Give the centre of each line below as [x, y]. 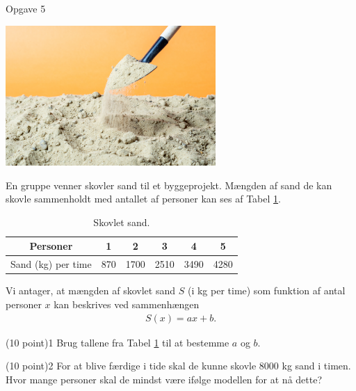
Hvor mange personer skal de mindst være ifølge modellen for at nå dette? [164, 379]
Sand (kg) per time [51, 264]
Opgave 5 [26, 8]
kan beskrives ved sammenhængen [127, 304]
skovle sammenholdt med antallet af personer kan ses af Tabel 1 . [143, 199]
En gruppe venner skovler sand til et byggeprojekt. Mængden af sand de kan [169, 185]
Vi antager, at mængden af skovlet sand [91, 290]
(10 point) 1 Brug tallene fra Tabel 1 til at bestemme [118, 342]
